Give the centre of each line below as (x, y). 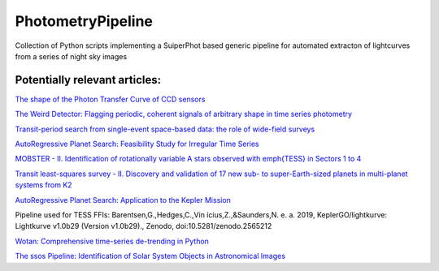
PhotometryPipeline (84, 21)
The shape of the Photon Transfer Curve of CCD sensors (110, 99)
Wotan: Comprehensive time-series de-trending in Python (112, 241)
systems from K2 (43, 185)
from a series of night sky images (71, 56)
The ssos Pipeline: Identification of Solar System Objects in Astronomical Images (150, 256)
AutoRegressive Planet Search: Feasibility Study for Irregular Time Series (137, 144)
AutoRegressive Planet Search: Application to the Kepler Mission (123, 200)
